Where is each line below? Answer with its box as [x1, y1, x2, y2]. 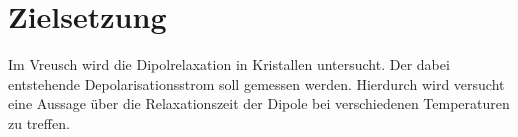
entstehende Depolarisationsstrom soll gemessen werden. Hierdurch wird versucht [8, 73, 505, 94]
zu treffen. [8, 112, 70, 133]
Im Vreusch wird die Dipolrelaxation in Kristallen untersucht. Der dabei [8, 54, 450, 75]
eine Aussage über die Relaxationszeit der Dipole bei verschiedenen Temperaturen [8, 93, 510, 114]
